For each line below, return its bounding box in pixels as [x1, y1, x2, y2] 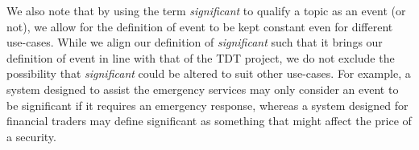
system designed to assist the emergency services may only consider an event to [6, 80, 399, 97]
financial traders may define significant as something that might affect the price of [6, 112, 412, 129]
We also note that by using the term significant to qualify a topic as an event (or [6, 2, 406, 18]
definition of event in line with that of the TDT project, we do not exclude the [6, 49, 395, 66]
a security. [6, 128, 56, 144]
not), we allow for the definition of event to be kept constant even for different [6, 18, 393, 34]
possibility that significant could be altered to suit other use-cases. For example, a [6, 65, 411, 82]
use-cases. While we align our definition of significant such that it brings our [6, 34, 383, 51]
